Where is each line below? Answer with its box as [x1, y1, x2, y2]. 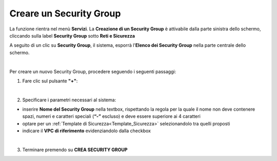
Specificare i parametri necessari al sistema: [22, 97, 116, 103]
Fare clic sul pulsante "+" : [22, 78, 78, 84]
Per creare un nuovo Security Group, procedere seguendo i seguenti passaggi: [9, 68, 176, 75]
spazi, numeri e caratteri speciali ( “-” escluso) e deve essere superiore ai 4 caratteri [22, 113, 201, 119]
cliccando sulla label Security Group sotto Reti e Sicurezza [9, 32, 135, 39]
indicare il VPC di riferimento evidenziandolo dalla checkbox [22, 128, 151, 134]
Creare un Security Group [9, 8, 121, 19]
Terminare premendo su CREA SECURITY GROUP [22, 147, 128, 153]
